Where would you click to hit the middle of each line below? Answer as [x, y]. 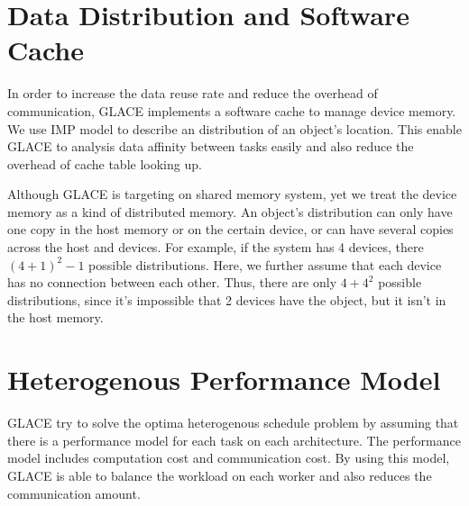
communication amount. [74, 493]
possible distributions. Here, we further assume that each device [265, 264]
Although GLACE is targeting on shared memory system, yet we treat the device [232, 194]
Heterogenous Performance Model [224, 379]
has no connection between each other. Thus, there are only [172, 282]
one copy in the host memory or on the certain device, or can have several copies [230, 229]
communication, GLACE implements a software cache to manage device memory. [232, 110]
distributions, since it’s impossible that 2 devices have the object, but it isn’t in [227, 299]
